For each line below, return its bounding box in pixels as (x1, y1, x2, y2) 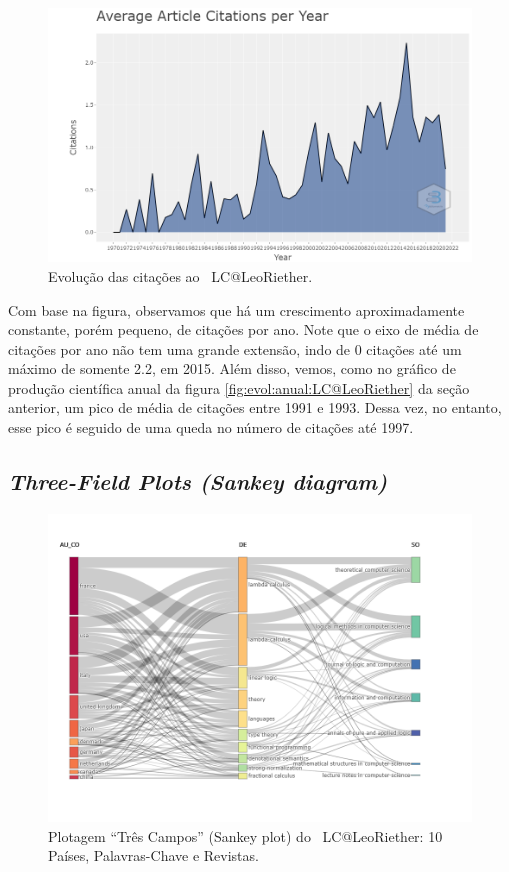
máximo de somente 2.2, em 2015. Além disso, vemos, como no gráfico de (8, 358, 456, 379)
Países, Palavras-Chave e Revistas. (48, 845, 259, 866)
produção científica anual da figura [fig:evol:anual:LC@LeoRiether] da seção (8, 377, 470, 398)
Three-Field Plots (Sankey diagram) (8, 466, 388, 497)
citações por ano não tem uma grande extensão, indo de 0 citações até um (8, 338, 462, 359)
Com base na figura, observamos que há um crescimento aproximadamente (8, 299, 465, 320)
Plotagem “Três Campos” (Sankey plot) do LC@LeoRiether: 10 (48, 825, 443, 846)
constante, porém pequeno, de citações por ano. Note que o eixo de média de (8, 319, 479, 340)
